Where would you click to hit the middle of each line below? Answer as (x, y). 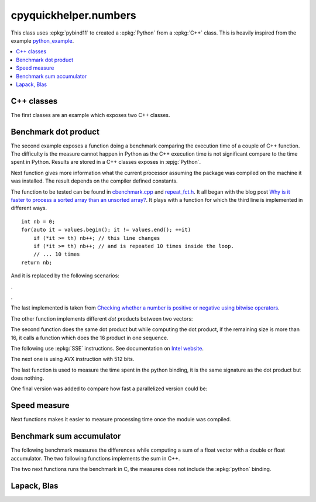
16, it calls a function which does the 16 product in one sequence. (90, 338)
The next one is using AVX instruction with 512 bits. (73, 359)
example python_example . (42, 40)
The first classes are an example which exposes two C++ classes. (90, 115)
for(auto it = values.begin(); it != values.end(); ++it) (106, 230)
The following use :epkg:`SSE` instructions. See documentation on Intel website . (107, 348)
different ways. (29, 208)
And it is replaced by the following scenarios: (65, 276)
